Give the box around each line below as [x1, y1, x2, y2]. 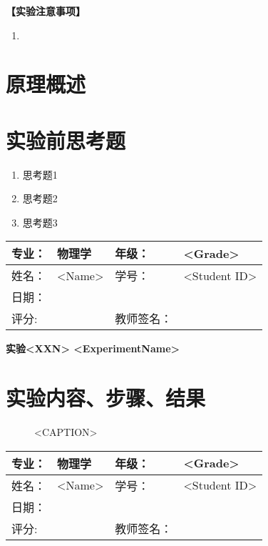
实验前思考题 [6, 125, 126, 154]
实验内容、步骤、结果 [6, 383, 206, 412]
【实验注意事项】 [6, 4, 86, 18]
